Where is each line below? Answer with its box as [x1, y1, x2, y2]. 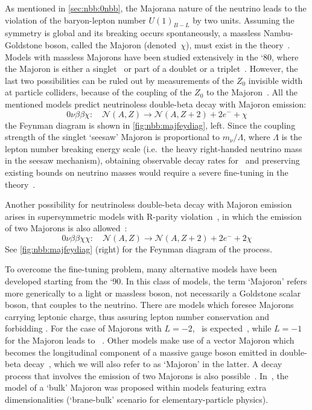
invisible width [248, 74, 303, 86]
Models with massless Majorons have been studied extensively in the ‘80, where [5, 50, 299, 63]
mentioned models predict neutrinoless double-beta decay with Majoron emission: [5, 97, 307, 110]
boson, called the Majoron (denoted [45, 38, 177, 51]
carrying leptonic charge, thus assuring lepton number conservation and [5, 310, 270, 322]
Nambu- [263, 27, 293, 39]
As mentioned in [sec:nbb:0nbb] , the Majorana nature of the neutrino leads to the [5, 2, 307, 14]
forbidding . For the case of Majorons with [5, 322, 162, 335]
